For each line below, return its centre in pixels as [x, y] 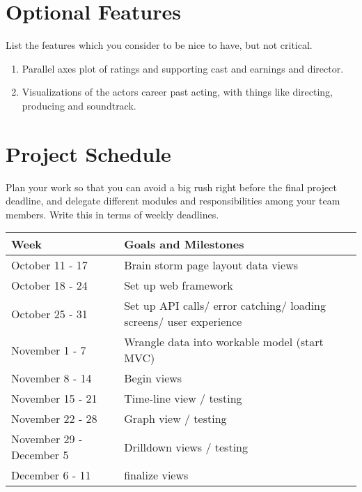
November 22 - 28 [54, 419]
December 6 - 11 [51, 475]
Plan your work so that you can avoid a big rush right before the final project [171, 187]
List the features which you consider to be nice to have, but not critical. [159, 45]
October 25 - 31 [49, 313]
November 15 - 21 [54, 398]
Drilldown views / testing [186, 447]
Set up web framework [179, 285]
